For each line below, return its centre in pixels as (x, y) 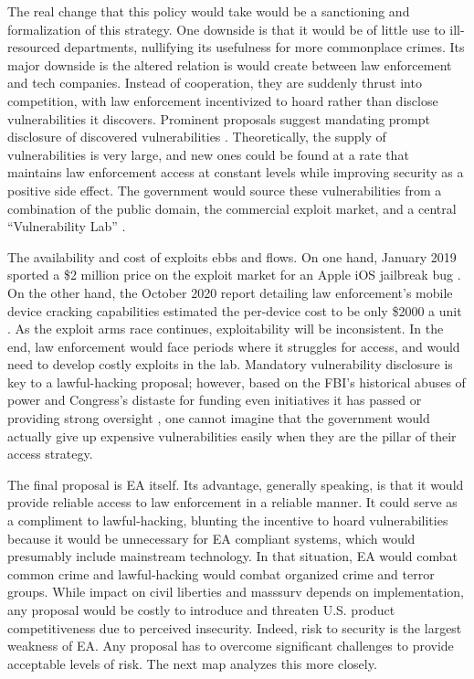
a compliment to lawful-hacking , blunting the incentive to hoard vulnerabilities (228, 520)
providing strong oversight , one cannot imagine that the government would (219, 418)
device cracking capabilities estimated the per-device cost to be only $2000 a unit (235, 310)
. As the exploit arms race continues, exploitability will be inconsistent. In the (226, 329)
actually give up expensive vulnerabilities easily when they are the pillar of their (232, 435)
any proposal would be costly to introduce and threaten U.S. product (201, 610)
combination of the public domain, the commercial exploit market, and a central (232, 208)
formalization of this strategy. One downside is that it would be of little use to (226, 29)
